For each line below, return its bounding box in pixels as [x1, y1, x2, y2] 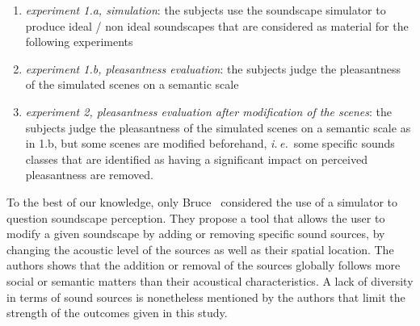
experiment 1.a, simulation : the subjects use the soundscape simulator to [25, 2, 386, 18]
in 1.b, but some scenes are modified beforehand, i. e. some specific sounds [25, 135, 395, 152]
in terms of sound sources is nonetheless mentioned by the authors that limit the [6, 288, 405, 305]
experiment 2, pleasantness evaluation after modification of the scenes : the [25, 102, 392, 119]
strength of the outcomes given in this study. [6, 304, 228, 321]
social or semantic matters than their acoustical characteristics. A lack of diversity [6, 272, 414, 289]
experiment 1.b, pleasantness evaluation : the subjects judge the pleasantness [25, 60, 401, 77]
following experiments [25, 33, 133, 50]
